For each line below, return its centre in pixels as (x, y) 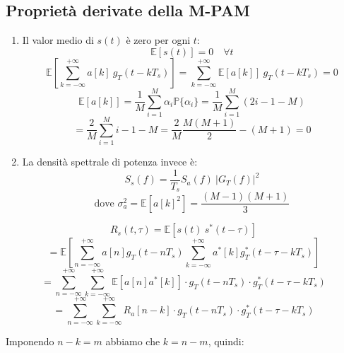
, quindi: (226, 341)
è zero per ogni (158, 40)
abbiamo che (133, 341)
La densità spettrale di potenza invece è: (110, 162)
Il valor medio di (58, 40)
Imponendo (30, 341)
